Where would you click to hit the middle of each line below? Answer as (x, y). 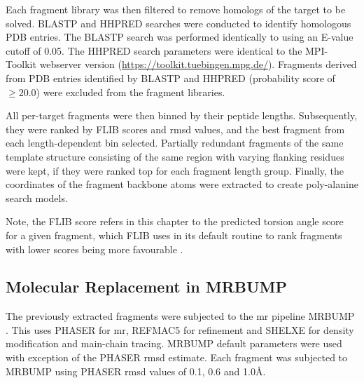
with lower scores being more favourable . (94, 249)
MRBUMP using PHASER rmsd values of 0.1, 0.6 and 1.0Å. (136, 371)
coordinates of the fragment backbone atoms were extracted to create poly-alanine (182, 184)
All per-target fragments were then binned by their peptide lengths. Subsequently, (182, 115)
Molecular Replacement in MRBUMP (146, 287)
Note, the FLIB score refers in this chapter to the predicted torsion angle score (175, 221)
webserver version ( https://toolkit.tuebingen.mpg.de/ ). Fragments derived (198, 64)
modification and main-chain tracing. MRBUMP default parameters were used (174, 343)
